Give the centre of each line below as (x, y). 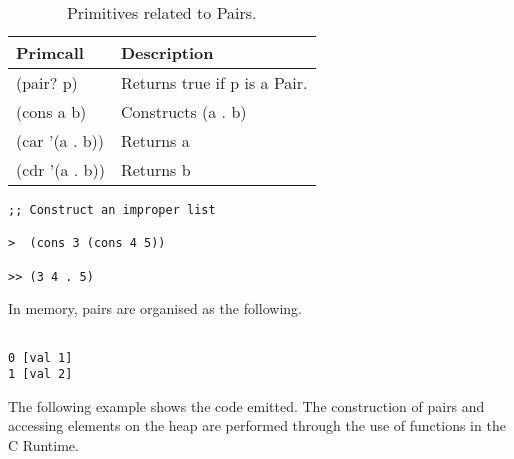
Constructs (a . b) (183, 111)
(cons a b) (51, 111)
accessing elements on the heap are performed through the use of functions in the (257, 425)
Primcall (50, 52)
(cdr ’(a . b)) (60, 169)
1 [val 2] (40, 374)
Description (167, 52)
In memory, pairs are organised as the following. (155, 308)
